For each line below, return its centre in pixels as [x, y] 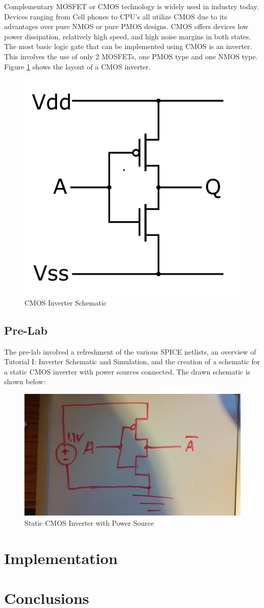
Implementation [61, 558]
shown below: [25, 381]
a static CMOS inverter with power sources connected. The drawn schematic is [127, 371]
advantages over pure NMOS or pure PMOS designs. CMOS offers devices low [126, 26]
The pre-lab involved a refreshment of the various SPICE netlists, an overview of [130, 351]
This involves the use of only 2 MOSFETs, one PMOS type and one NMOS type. [131, 56]
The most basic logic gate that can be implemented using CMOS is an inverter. [128, 46]
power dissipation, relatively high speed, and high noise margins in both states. [128, 36]
